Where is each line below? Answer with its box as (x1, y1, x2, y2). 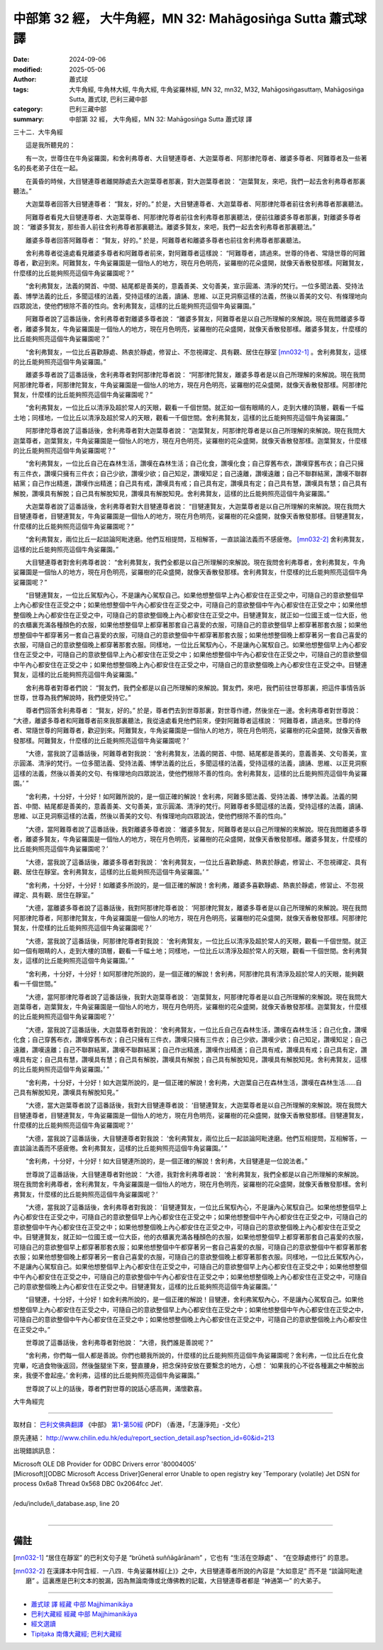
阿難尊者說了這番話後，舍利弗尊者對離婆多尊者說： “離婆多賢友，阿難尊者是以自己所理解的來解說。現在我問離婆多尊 (25, 314, 366, 323)
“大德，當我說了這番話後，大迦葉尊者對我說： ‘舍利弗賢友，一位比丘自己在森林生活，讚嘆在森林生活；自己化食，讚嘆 (25, 1025, 367, 1034)
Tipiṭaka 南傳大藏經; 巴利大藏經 (30, 1629, 122, 1638)
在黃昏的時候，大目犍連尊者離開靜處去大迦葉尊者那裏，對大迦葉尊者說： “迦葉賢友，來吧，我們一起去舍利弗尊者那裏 (25, 177, 366, 185)
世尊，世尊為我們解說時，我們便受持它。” (13, 693, 131, 702)
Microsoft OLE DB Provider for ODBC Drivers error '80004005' (13, 1459, 196, 1468)
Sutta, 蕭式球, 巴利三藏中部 (69, 94, 148, 103)
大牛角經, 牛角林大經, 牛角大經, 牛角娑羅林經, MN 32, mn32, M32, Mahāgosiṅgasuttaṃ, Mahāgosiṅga (69, 85, 365, 94)
